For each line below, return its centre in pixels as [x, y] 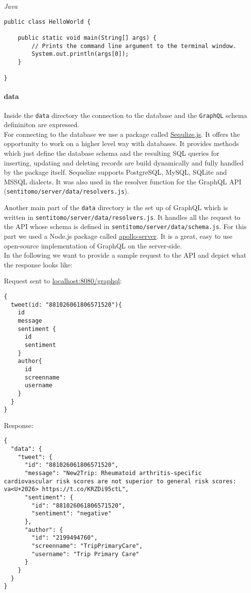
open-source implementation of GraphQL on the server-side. [93, 245]
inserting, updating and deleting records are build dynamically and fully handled [124, 162]
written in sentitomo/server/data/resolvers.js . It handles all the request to [122, 217]
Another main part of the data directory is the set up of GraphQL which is [116, 207]
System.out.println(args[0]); [80, 54]
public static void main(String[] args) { [87, 38]
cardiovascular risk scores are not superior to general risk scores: [120, 481]
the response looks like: [38, 264]
